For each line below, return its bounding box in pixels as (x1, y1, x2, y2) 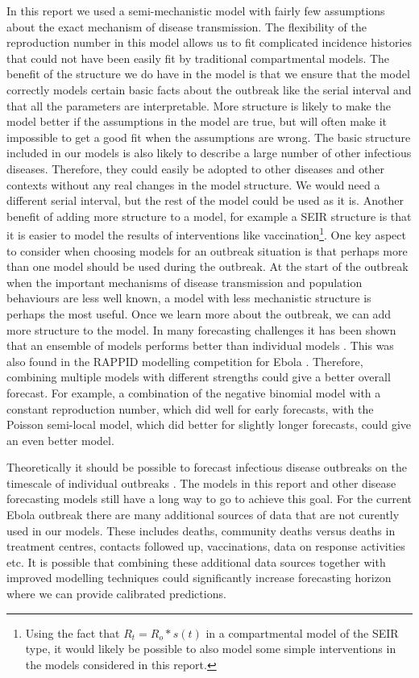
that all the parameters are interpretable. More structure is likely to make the (6, 97, 391, 114)
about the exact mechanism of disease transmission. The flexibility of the (6, 18, 367, 35)
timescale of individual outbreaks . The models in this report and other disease (6, 474, 396, 491)
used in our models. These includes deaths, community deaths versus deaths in (6, 522, 396, 539)
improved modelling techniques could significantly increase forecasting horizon (6, 569, 392, 586)
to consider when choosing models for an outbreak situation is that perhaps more (6, 242, 408, 259)
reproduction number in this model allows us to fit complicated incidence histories (6, 34, 412, 51)
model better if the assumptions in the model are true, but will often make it (6, 113, 388, 130)
